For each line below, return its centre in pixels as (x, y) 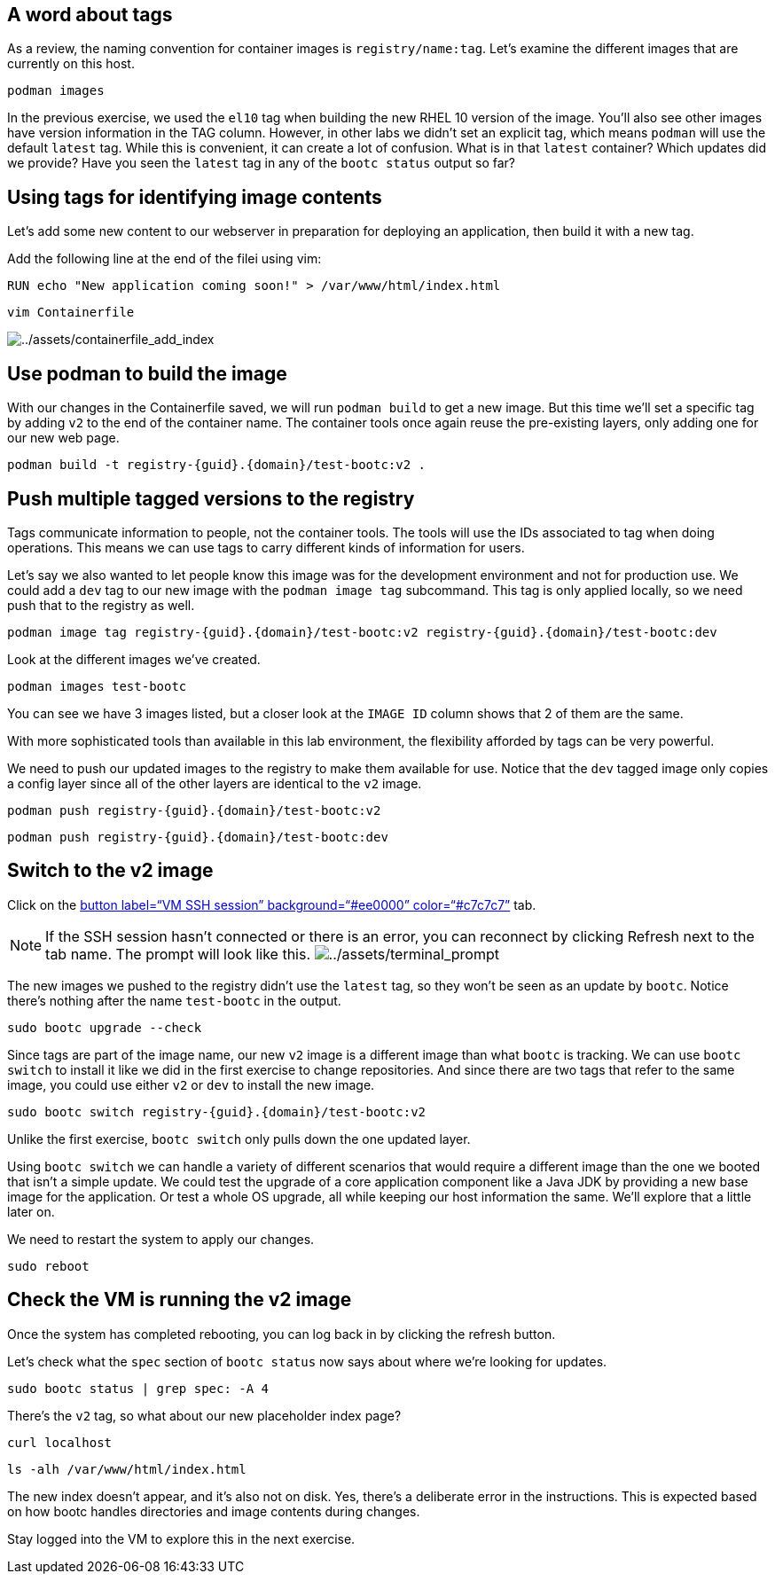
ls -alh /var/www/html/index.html (127, 1469)
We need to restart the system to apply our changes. (161, 1239)
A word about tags (90, 15)
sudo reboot (48, 1266)
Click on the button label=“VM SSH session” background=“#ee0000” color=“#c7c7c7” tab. (272, 904)
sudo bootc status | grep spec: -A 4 (138, 1388)
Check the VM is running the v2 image (180, 1300)
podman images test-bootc (97, 686)
